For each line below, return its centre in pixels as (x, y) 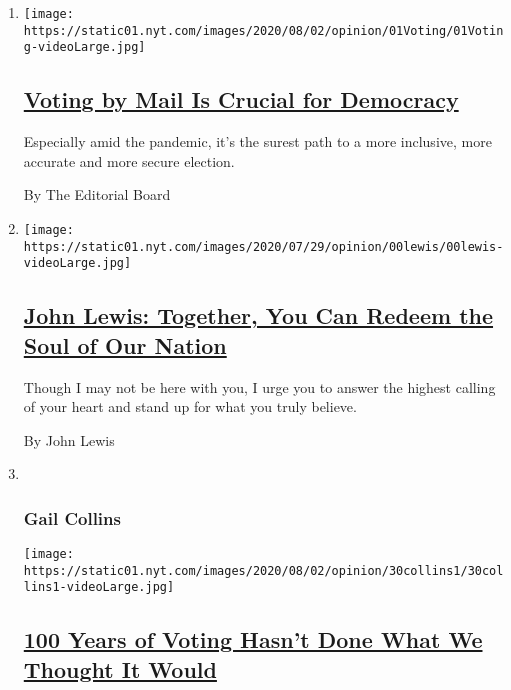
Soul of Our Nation (125, 344)
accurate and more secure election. (129, 160)
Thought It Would (120, 668)
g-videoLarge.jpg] (84, 47)
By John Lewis (69, 439)
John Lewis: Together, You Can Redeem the (258, 315)
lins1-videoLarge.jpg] (99, 587)
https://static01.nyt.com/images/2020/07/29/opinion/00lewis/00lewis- (263, 246)
